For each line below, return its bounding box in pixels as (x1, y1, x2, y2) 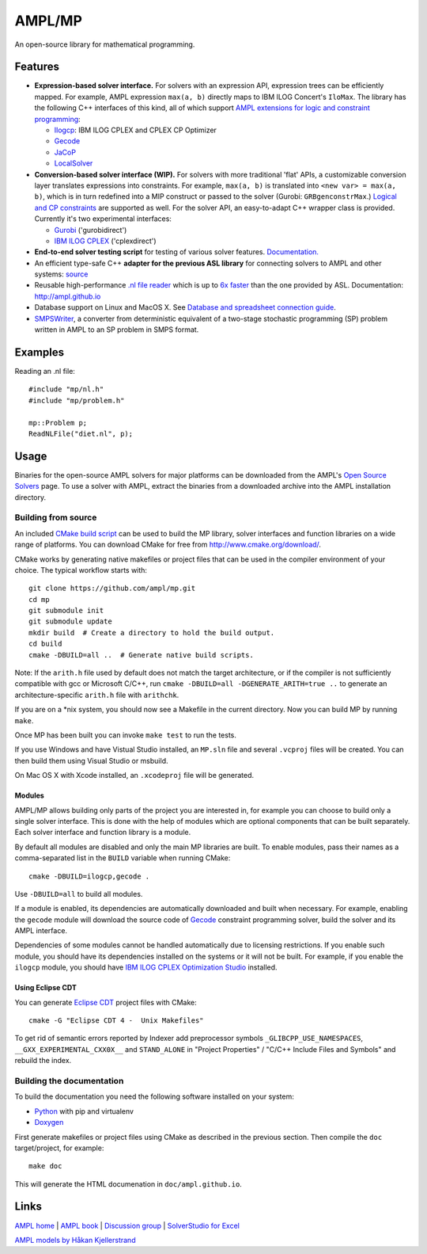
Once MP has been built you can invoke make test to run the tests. (14, 730, 237, 740)
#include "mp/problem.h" (28, 396, 125, 405)
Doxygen (34, 1118, 64, 1127)
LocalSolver (54, 158, 93, 168)
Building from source (14, 512, 97, 523)
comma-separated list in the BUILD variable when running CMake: (14, 853, 231, 863)
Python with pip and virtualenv (34, 1106, 134, 1116)
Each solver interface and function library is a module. (14, 828, 191, 837)
